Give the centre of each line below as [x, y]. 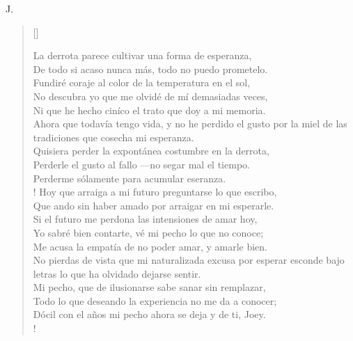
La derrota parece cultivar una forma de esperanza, [142, 55]
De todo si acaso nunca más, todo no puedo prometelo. [150, 69]
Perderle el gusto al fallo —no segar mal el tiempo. [141, 164]
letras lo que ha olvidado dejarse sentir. [117, 273]
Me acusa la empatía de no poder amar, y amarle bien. [150, 246]
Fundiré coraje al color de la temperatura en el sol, [141, 82]
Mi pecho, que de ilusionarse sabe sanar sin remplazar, [149, 287]
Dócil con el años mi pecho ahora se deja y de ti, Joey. [149, 314]
